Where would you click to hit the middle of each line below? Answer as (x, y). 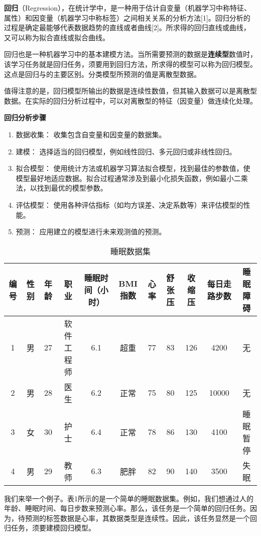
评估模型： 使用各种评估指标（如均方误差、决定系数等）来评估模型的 (129, 204)
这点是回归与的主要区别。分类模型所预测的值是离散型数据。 (102, 74)
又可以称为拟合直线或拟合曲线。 (57, 37)
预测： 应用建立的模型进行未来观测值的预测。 (91, 232)
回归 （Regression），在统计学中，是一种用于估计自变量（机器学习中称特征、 (127, 8)
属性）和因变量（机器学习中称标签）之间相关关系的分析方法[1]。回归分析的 (127, 17)
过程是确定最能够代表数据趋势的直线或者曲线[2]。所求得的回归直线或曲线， (127, 27)
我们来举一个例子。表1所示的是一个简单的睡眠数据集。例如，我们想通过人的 (129, 498)
